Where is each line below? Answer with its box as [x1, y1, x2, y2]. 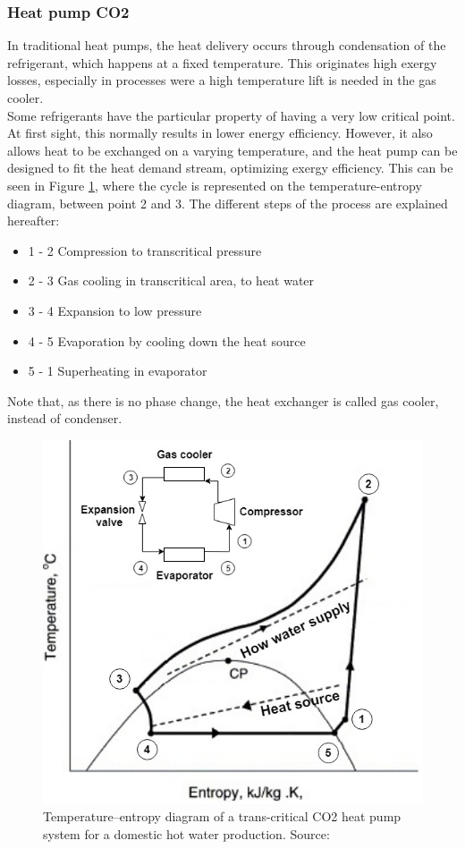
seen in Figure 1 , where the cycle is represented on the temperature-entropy [7, 175, 422, 194]
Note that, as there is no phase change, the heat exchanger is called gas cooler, [7, 391, 439, 410]
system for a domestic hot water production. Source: [43, 824, 330, 843]
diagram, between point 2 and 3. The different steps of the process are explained [7, 193, 448, 212]
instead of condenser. [7, 409, 123, 428]
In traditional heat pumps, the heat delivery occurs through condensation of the [7, 36, 446, 55]
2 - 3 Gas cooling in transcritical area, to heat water [28, 271, 315, 290]
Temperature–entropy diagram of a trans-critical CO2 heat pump [43, 807, 402, 826]
